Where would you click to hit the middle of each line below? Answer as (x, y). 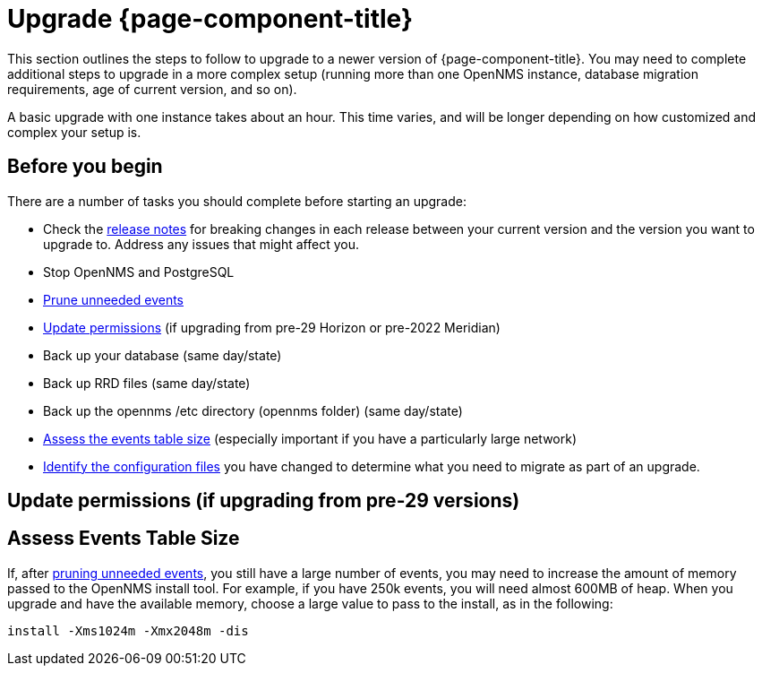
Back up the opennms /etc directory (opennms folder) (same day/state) (253, 410)
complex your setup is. (74, 132)
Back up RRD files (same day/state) (147, 383)
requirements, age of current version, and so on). (152, 89)
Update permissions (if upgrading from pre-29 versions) (264, 501)
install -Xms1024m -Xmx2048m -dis (128, 630)
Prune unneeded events (114, 299)
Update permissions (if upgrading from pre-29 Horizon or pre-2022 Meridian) (272, 327)
